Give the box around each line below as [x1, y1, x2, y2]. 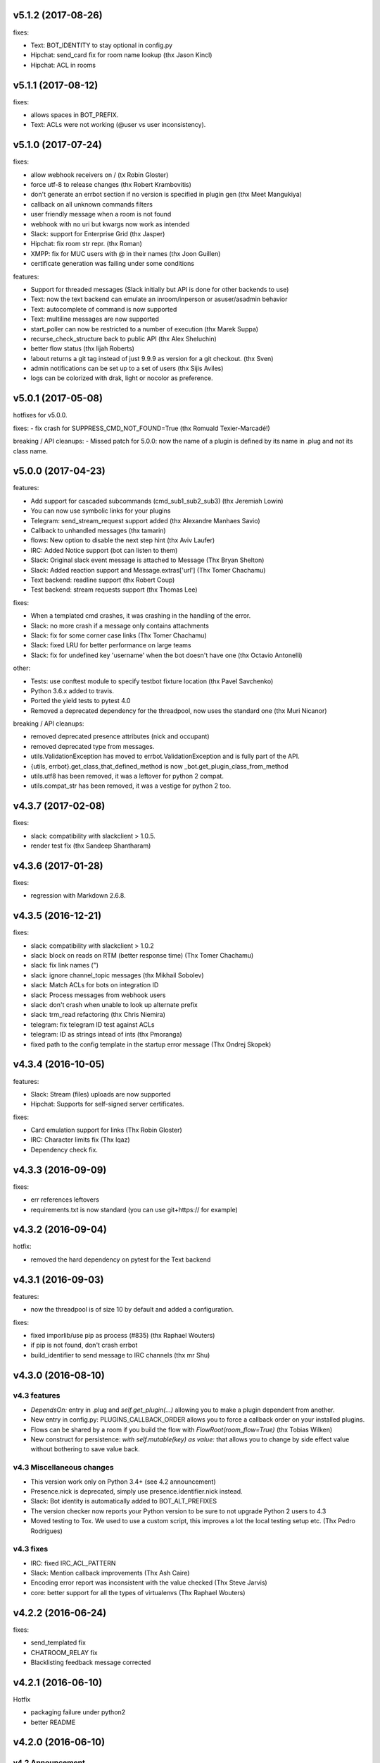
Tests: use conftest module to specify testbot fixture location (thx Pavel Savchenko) [30, 677, 274, 685]
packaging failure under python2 [30, 1708, 126, 1716]
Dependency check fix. [30, 1145, 99, 1154]
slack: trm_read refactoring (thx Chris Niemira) [30, 1011, 165, 1019]
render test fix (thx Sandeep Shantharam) [30, 841, 151, 850]
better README [30, 1718, 76, 1726]
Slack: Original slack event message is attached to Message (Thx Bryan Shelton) [30, 556, 265, 564]
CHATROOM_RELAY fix [30, 1648, 98, 1657]
